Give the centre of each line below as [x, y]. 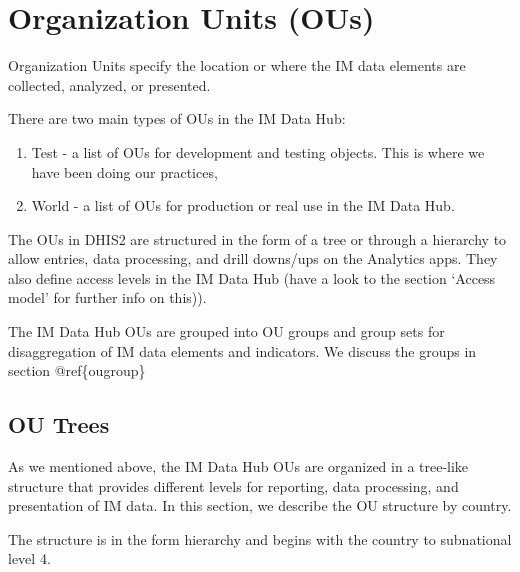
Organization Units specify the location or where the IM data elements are [237, 65]
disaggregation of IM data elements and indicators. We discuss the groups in [242, 350]
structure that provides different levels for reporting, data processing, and [233, 485]
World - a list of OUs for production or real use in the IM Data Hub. [243, 205]
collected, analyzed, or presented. [109, 84]
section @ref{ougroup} [77, 370]
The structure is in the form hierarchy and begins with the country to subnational [260, 538]
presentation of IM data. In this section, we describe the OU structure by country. [260, 505]
